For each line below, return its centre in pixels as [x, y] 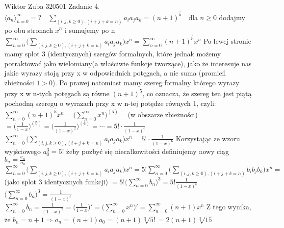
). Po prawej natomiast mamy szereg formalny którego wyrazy [146, 82]
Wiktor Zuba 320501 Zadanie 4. [52, 6]
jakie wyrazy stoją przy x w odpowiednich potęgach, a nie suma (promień [115, 73]
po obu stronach [29, 30]
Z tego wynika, [229, 206]
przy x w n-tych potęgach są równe [57, 93]
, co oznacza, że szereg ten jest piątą [197, 93]
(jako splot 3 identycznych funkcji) [56, 181]
